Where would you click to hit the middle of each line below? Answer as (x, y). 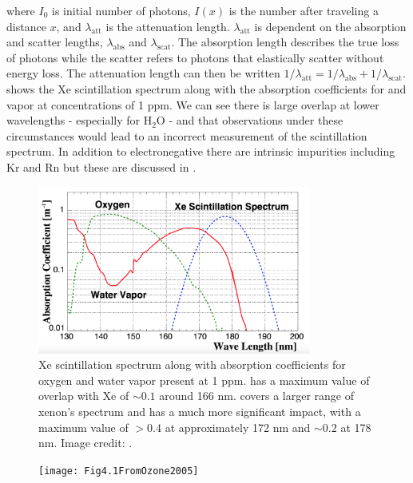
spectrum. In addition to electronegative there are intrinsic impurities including (201, 151)
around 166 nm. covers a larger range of (256, 396)
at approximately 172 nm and (238, 427)
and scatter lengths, (55, 42)
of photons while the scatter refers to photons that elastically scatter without (195, 57)
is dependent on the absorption (330, 26)
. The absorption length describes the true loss (285, 42)
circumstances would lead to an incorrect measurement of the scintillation (187, 135)
